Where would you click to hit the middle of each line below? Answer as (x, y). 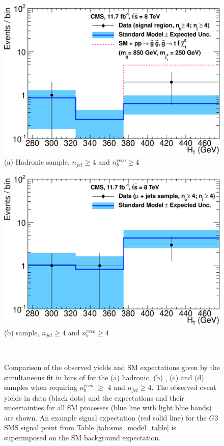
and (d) (192, 377)
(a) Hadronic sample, (37, 162)
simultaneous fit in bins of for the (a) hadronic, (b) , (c (90, 377)
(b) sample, (22, 332)
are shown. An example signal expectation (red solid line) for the (105, 417)
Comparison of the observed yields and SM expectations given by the (112, 367)
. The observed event (184, 387)
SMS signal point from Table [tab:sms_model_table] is (90, 427)
